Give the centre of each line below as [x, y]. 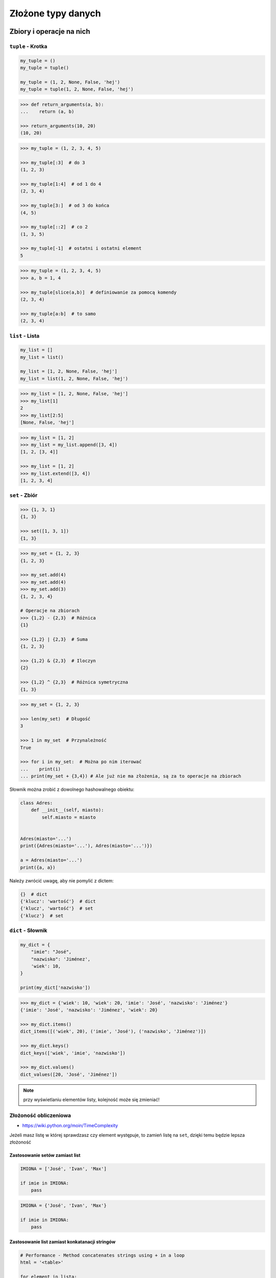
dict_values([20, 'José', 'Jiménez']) [69, 1074]
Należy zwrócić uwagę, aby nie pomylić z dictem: [62, 881]
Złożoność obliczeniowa [40, 1115]
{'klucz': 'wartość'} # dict [58, 901]
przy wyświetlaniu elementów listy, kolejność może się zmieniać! [91, 1100]
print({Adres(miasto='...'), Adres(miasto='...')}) [86, 846]
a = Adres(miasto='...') [51, 860]
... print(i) [41, 769]
